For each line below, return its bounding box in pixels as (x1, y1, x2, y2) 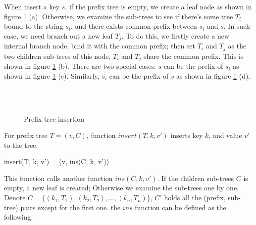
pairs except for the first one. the (20, 202, 121, 212)
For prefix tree (4, 130, 48, 140)
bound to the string (4, 21, 63, 31)
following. (4, 212, 33, 222)
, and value (208, 130, 242, 140)
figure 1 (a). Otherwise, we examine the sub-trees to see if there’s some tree (4, 11, 233, 21)
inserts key (170, 130, 203, 140)
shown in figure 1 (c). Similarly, (4, 70, 100, 81)
